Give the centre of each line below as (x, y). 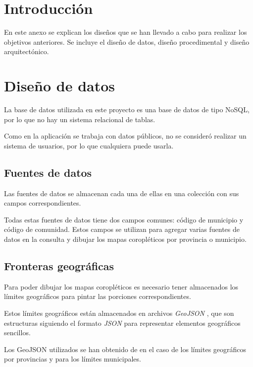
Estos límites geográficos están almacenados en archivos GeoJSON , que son (119, 313)
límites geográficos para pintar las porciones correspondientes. (98, 296)
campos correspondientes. (43, 203)
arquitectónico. (26, 51)
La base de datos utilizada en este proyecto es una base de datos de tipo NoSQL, (127, 110)
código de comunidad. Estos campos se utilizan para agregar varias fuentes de (122, 229)
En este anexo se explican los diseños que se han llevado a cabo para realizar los (126, 32)
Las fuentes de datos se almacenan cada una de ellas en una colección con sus (122, 193)
